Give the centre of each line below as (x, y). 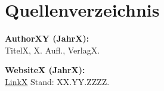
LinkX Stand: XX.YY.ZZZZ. (57, 81)
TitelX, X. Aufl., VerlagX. (52, 50)
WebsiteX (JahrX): (45, 70)
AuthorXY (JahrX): (47, 38)
